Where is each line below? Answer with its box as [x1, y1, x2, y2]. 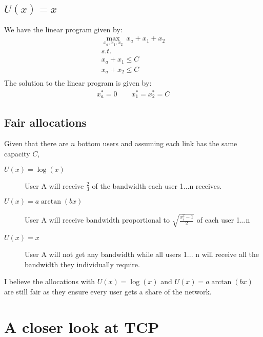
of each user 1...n [196, 214, 250, 225]
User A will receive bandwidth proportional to [25, 214, 170, 225]
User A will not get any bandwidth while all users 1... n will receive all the [25, 249, 259, 260]
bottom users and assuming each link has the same [77, 138, 237, 149]
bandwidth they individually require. [25, 259, 140, 269]
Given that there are [4, 138, 69, 149]
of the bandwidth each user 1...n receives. [92, 180, 222, 191]
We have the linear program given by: [4, 24, 123, 34]
